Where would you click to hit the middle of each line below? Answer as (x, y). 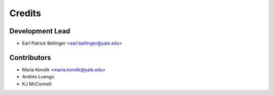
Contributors (30, 57)
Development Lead (40, 31)
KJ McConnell (37, 84)
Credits (25, 13)
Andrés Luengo (38, 77)
